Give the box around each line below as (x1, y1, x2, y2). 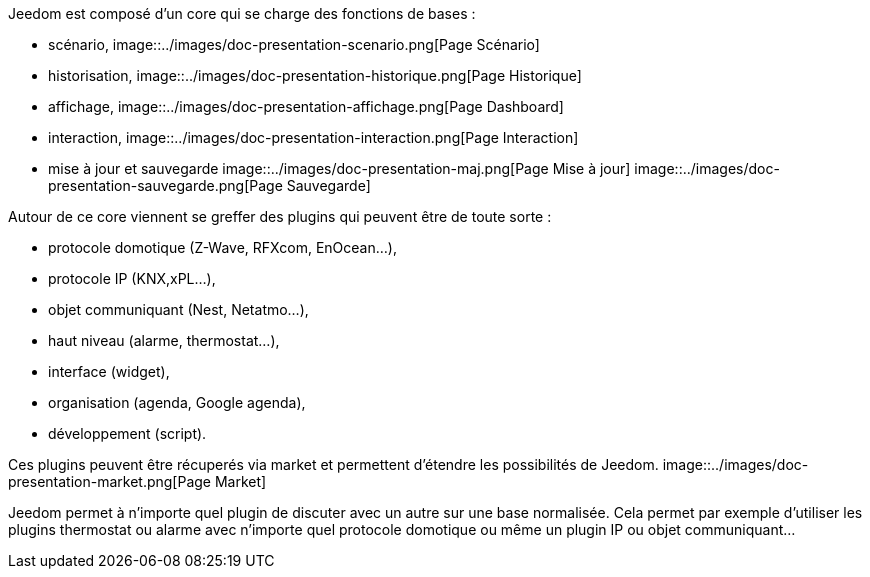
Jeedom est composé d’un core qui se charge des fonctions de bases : (8, 5, 476, 22)
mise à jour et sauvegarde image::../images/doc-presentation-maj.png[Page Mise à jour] (48, 160, 631, 177)
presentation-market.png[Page (8, 473, 212, 490)
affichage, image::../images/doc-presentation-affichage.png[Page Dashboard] (48, 98, 564, 115)
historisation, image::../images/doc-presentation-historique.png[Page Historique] (48, 67, 582, 84)
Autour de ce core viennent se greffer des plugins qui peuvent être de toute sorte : (8, 208, 552, 225)
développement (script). (48, 425, 207, 442)
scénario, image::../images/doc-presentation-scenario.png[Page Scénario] (48, 36, 540, 53)
